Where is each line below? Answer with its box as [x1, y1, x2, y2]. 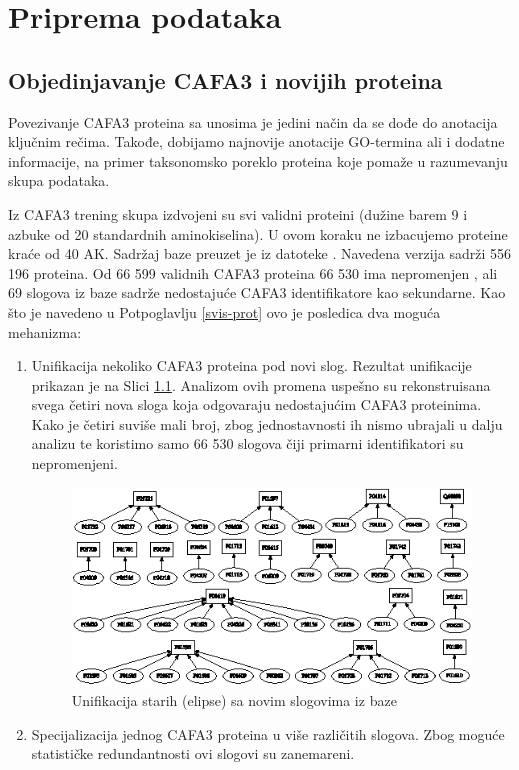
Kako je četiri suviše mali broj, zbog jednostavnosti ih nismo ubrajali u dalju [31, 413, 503, 434]
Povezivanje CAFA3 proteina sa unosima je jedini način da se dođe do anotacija [8, 111, 498, 132]
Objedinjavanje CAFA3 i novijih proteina [8, 64, 443, 95]
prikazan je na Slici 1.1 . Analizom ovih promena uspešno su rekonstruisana [31, 374, 491, 395]
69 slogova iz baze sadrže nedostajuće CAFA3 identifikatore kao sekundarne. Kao [8, 282, 506, 303]
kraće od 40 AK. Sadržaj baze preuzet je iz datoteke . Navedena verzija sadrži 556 [8, 243, 512, 264]
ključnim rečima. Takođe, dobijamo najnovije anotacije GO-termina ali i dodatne [8, 131, 505, 152]
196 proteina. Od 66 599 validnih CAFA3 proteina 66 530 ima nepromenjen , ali [8, 262, 498, 283]
